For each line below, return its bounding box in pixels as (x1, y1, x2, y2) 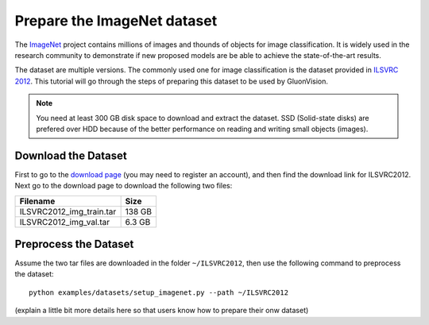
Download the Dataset (14, 149, 127, 162)
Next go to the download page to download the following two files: (14, 181, 233, 191)
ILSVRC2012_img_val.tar (19, 216, 110, 227)
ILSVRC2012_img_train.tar (19, 206, 117, 217)
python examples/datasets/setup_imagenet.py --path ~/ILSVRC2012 (29, 288, 289, 297)
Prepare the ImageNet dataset (14, 12, 218, 29)
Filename (19, 195, 56, 207)
